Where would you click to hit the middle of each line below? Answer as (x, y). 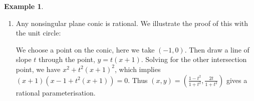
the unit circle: (38, 33)
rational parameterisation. (56, 92)
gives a (237, 80)
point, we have (38, 69)
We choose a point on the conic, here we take (85, 49)
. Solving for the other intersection (194, 59)
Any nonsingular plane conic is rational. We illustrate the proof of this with (132, 23)
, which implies (138, 69)
